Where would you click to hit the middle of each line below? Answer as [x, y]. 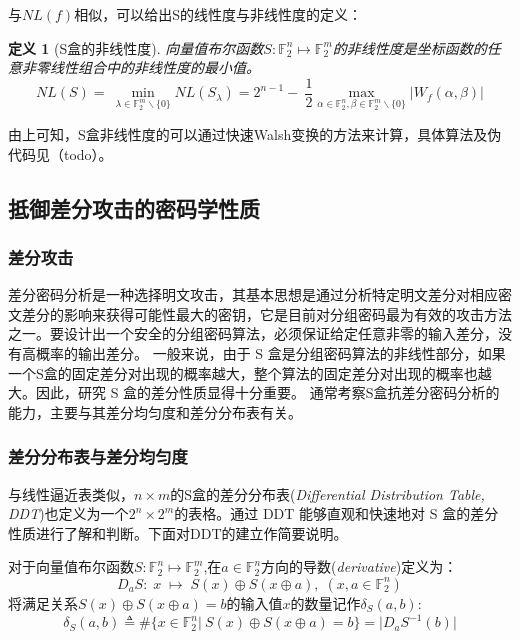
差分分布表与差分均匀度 [98, 456]
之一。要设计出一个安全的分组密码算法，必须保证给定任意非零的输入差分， [253, 333]
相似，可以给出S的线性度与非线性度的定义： [218, 14]
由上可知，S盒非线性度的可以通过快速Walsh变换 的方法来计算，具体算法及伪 [255, 134]
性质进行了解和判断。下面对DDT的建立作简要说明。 [178, 532]
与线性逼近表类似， [71, 493]
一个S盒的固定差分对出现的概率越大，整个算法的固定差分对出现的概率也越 [250, 372]
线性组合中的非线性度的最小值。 [154, 67]
